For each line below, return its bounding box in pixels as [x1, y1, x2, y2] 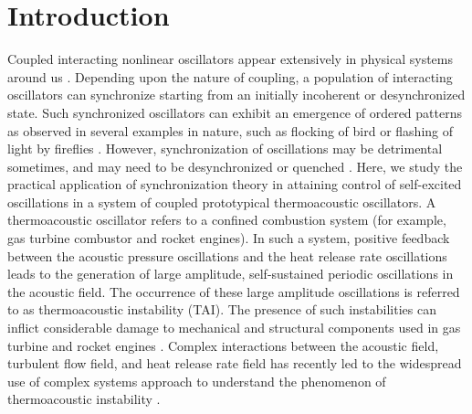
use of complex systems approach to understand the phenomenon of [7, 371, 386, 390]
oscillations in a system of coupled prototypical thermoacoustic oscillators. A [7, 192, 436, 211]
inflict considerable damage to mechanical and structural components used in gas [7, 318, 461, 337]
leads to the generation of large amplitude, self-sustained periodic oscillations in [7, 264, 454, 283]
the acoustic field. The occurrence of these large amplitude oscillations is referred [7, 281, 460, 301]
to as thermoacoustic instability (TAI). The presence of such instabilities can [7, 300, 436, 319]
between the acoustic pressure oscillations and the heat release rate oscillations [7, 246, 447, 265]
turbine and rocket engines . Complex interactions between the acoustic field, [7, 335, 439, 355]
